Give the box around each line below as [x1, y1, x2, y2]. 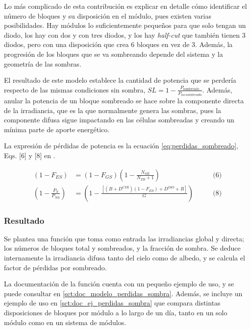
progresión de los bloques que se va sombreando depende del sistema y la [4, 48, 223, 59]
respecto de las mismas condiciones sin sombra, [4, 84, 146, 94]
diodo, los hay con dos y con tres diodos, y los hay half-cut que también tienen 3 [4, 29, 246, 40]
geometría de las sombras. [4, 58, 81, 69]
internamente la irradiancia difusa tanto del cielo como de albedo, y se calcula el [4, 253, 245, 263]
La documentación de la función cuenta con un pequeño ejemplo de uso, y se [4, 279, 234, 289]
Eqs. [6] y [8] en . [4, 150, 55, 160]
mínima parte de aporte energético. [4, 124, 110, 134]
